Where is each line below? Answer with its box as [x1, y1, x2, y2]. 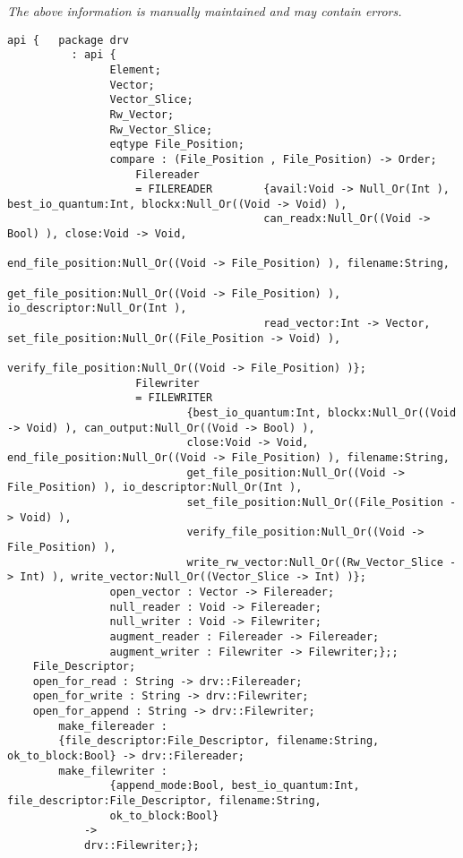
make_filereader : [58, 719, 167, 733]
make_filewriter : [58, 764, 167, 777]
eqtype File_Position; [109, 138, 244, 151]
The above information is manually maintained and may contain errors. [7, 2, 402, 20]
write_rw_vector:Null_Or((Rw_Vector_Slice [186, 555, 443, 569]
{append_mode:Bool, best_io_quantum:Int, [109, 779, 360, 793]
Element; [109, 63, 161, 76]
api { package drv [7, 33, 130, 47]
